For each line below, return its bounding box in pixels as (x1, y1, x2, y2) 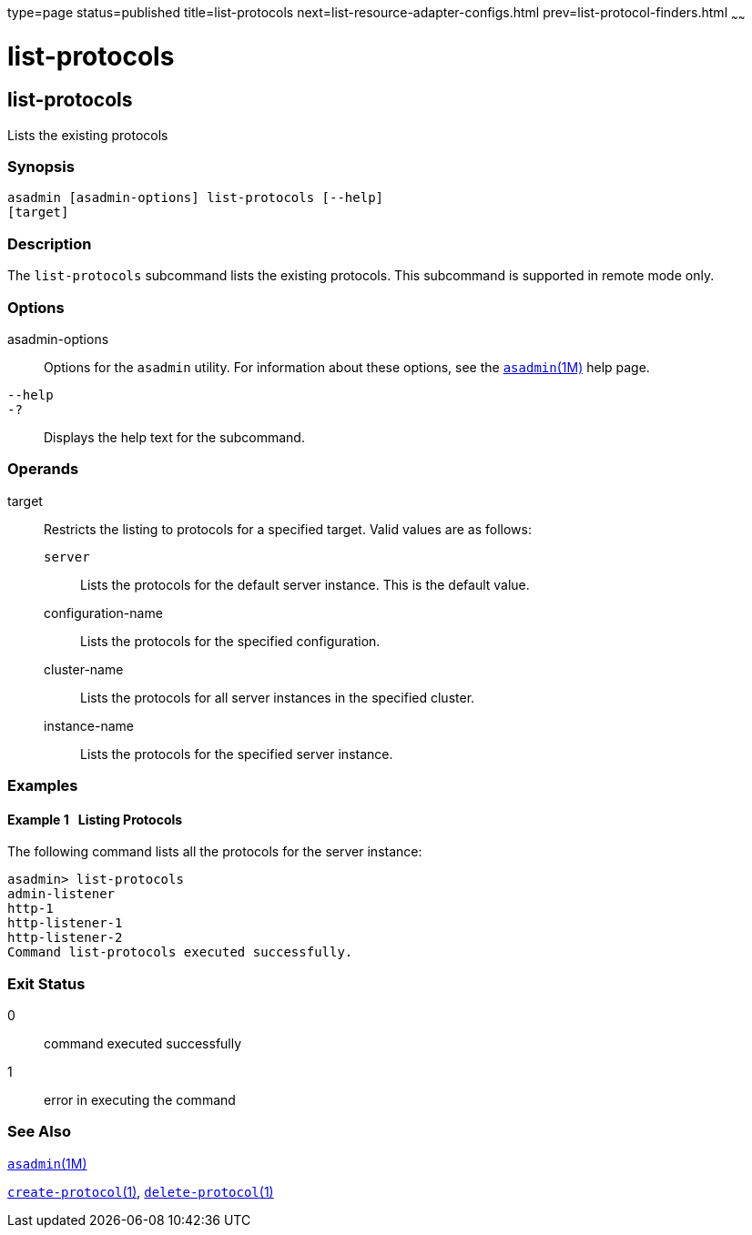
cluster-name (44, 661, 124, 677)
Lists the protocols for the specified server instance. (80, 745, 393, 762)
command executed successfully (44, 1036, 242, 1052)
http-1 (7, 901, 54, 916)
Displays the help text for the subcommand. (44, 429, 305, 445)
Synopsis (7, 157, 75, 177)
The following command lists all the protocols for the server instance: (7, 844, 422, 860)
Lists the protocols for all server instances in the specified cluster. (80, 689, 475, 705)
